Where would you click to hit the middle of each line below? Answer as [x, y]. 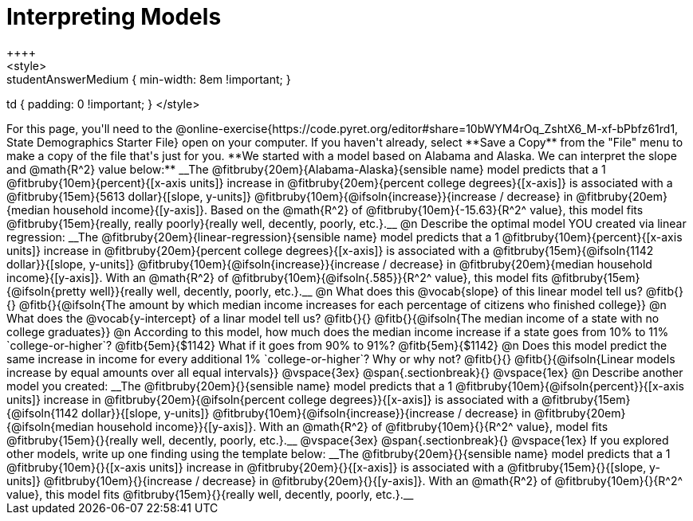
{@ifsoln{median [50, 426]
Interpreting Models [114, 17]
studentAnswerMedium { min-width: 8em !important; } [149, 79]
